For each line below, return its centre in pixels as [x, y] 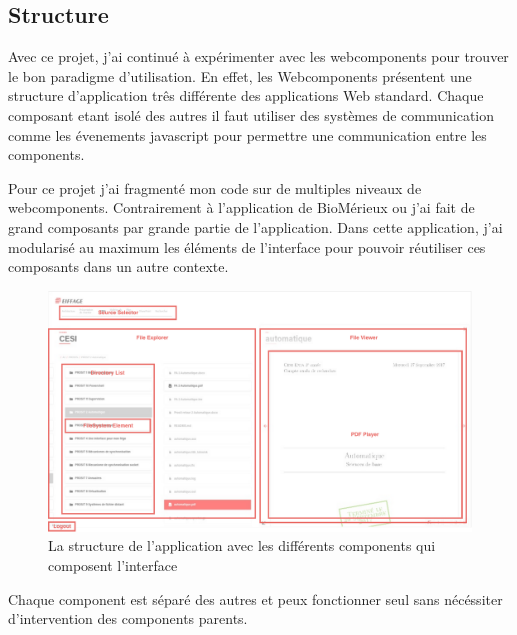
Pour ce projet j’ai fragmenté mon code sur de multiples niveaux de [215, 187]
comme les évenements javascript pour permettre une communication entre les [247, 134]
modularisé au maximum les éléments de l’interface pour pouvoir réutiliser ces [247, 246]
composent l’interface [113, 564]
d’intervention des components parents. [128, 618]
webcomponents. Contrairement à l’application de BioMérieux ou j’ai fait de [241, 207]
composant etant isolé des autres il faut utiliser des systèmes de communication [251, 114]
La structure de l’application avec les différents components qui [242, 545]
